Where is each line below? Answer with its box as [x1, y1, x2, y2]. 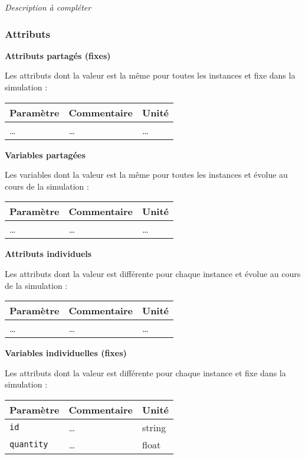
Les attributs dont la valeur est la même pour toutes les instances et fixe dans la [5, 69, 296, 82]
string [142, 420, 166, 434]
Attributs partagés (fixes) [5, 49, 111, 61]
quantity [9, 440, 48, 450]
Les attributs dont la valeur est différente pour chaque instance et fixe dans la [5, 366, 286, 379]
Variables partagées [5, 148, 86, 161]
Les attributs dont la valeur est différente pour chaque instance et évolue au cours [5, 267, 301, 279]
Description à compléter [5, 1, 91, 13]
